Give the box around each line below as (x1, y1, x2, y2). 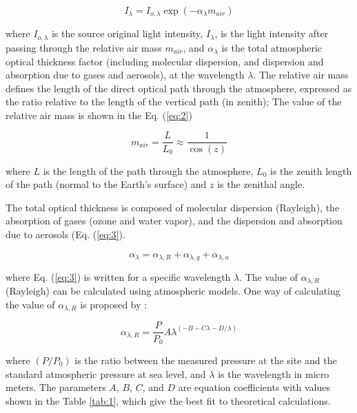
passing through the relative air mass (6, 40, 162, 54)
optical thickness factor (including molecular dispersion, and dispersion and (6, 54, 324, 68)
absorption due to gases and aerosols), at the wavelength (6, 67, 245, 82)
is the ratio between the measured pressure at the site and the (74, 352, 337, 367)
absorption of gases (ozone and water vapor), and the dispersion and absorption (6, 213, 343, 228)
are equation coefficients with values (178, 380, 330, 394)
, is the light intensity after (214, 26, 329, 41)
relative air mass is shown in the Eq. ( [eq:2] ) (6, 107, 192, 122)
